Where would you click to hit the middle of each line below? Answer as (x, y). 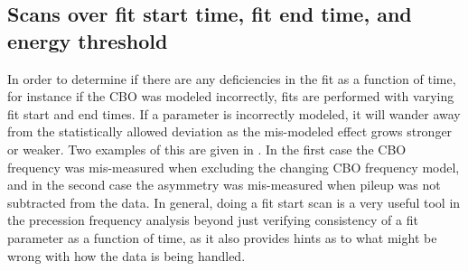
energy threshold (88, 40)
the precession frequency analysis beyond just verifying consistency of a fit (213, 220)
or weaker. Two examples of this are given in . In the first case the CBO (207, 149)
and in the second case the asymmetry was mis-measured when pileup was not (224, 185)
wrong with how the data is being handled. (126, 255)
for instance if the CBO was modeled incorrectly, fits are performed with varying (231, 96)
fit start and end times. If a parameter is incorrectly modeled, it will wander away (234, 113)
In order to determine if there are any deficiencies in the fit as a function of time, (232, 78)
